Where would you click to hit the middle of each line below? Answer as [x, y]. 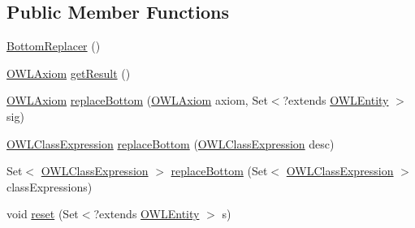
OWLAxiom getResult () [69, 73]
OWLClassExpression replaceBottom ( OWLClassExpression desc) [171, 143]
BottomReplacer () [54, 46]
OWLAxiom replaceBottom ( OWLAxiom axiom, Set [137, 100]
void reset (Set [43, 214]
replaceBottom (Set [219, 171]
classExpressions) [50, 186]
